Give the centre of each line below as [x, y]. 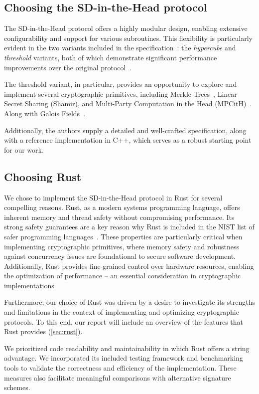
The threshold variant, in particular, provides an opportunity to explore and [121, 84]
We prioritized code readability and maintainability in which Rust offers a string [127, 348]
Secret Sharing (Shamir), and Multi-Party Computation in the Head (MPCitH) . [128, 103]
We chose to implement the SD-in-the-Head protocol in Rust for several [113, 197]
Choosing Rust [43, 176]
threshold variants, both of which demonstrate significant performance [111, 57]
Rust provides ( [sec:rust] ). [43, 331]
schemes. [17, 387]
